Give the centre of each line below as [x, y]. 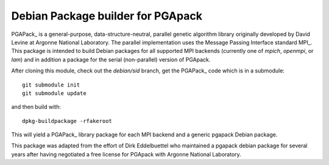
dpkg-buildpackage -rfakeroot [67, 121]
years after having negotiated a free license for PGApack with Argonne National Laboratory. [126, 154]
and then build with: [36, 107]
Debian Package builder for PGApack [107, 16]
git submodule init [51, 85]
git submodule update [54, 93]
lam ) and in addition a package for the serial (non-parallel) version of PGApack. [111, 59]
